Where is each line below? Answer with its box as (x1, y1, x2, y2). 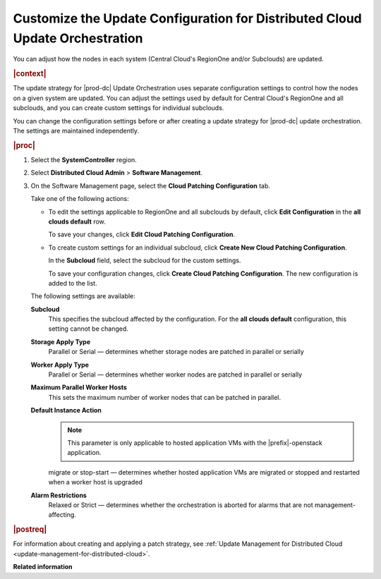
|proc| (13, 140, 35, 150)
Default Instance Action (30, 406, 102, 415)
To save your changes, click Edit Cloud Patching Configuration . (48, 230, 236, 239)
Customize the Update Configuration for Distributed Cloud (13, 11, 363, 26)
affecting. (48, 511, 77, 519)
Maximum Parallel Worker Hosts (30, 383, 127, 391)
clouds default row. (48, 217, 106, 226)
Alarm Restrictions (30, 491, 87, 499)
